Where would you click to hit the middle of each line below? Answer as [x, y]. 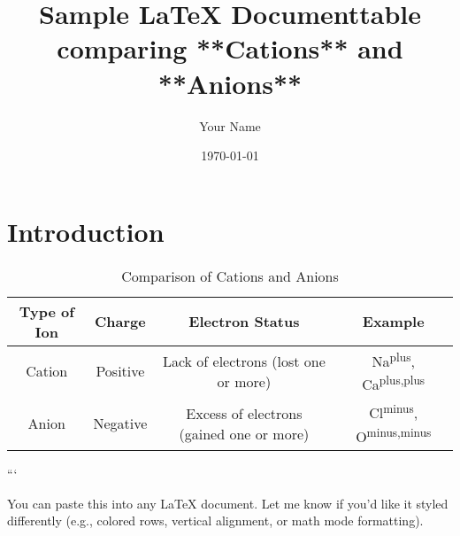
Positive [120, 371]
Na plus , [393, 359]
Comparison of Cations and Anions [230, 276]
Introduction [86, 231]
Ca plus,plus [394, 383]
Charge [120, 322]
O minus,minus [394, 435]
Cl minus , [394, 412]
